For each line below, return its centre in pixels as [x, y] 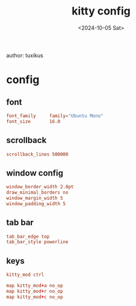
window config [35, 173]
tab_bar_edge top [28, 237]
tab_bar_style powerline [37, 242]
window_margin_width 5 [35, 198]
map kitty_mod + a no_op [35, 285]
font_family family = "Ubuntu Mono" [55, 116]
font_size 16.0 [33, 121]
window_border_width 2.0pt [40, 187]
